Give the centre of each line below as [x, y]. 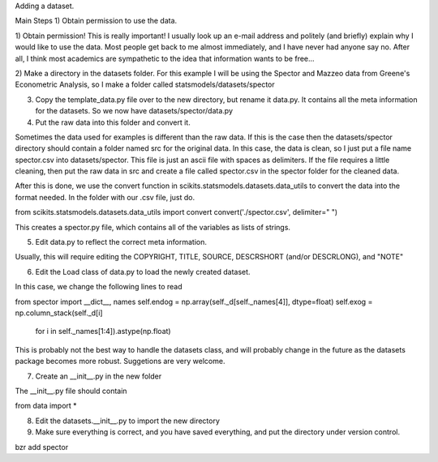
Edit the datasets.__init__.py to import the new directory [128, 421]
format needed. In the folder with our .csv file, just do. [105, 197]
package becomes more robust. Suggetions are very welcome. [120, 361]
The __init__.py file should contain [71, 391]
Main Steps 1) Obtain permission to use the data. [96, 21]
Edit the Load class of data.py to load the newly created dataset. [143, 272]
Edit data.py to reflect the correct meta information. [121, 242]
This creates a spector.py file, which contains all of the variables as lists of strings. [153, 227]
